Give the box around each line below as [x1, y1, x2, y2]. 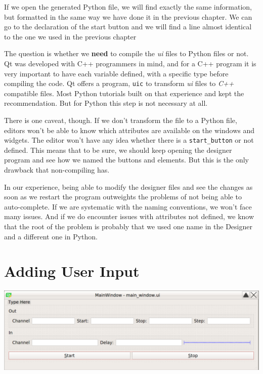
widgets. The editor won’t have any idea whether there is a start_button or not [4, 135, 254, 145]
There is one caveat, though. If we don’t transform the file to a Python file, [4, 115, 237, 125]
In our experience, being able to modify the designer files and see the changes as [4, 181, 253, 192]
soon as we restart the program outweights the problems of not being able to [4, 191, 242, 202]
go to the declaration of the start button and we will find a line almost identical [4, 21, 252, 32]
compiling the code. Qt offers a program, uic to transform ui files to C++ [4, 78, 234, 89]
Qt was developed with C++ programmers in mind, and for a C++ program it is [4, 58, 256, 68]
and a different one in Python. [4, 231, 98, 241]
